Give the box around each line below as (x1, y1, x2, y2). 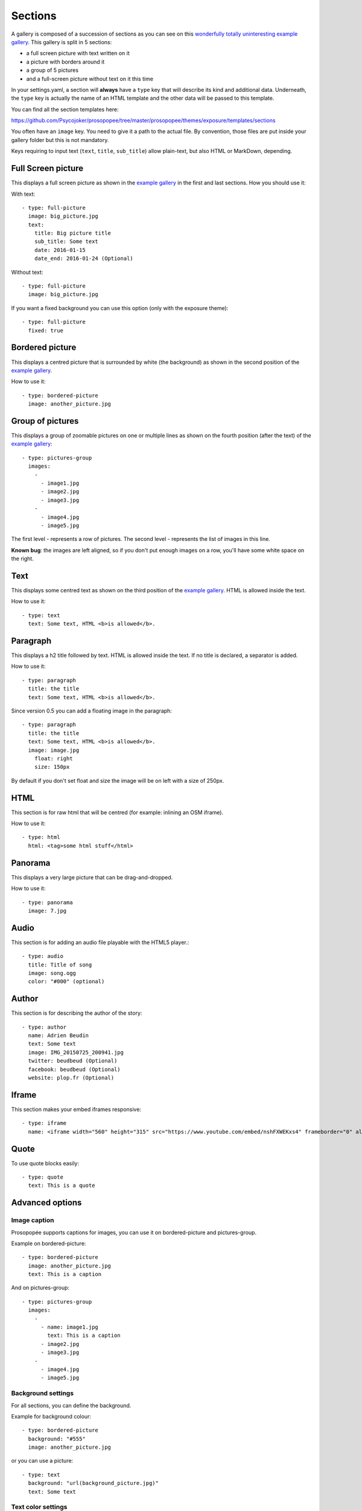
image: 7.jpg (28, 907, 67, 914)
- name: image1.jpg (40, 1324, 99, 1331)
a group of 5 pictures (26, 66, 78, 74)
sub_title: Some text (34, 238, 99, 245)
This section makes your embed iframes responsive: (11, 1105, 142, 1113)
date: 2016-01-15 (34, 247, 86, 253)
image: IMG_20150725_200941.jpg (28, 1049, 124, 1056)
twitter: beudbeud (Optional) (28, 1058, 118, 1064)
